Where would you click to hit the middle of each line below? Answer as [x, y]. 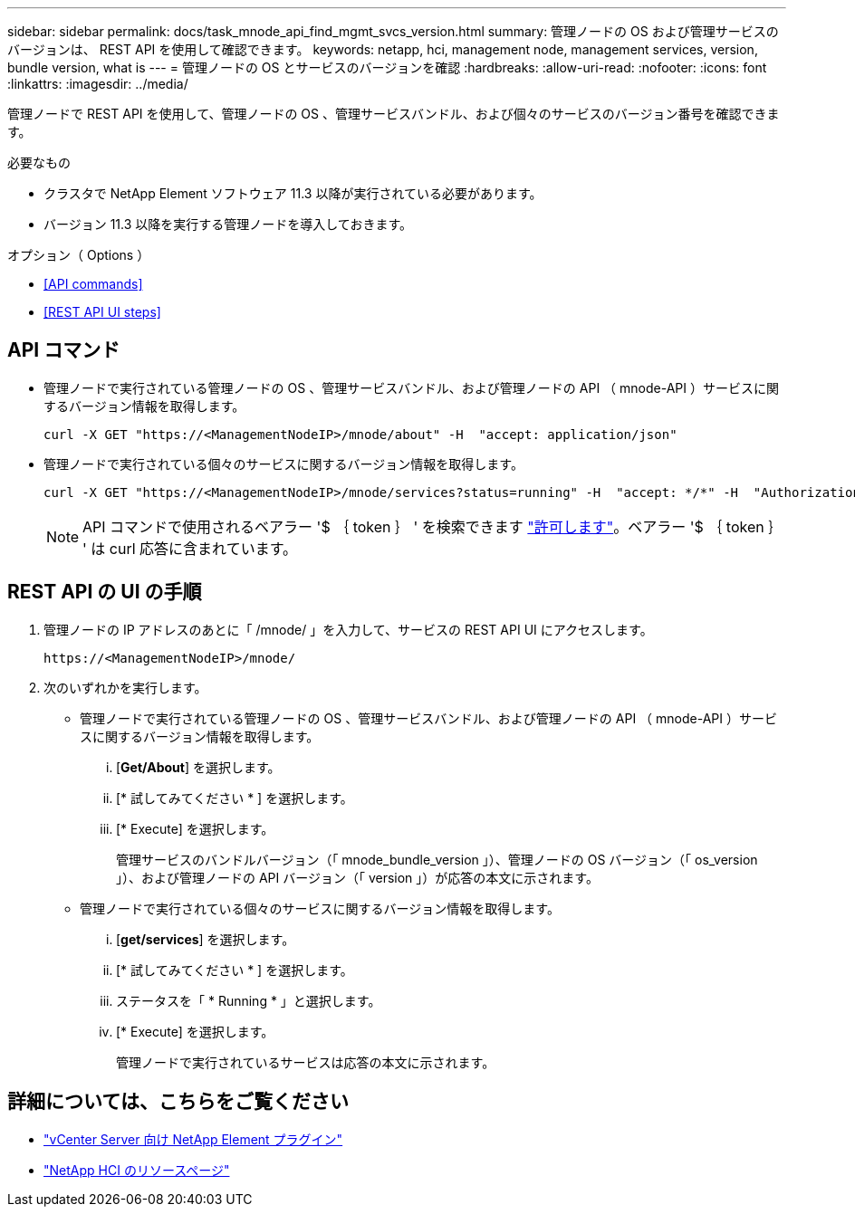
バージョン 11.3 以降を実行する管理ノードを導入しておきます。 [228, 224]
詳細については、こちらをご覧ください [178, 1102]
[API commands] [93, 284]
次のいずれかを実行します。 [125, 687]
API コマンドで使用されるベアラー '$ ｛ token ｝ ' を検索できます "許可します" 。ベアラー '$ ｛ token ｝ [433, 526]
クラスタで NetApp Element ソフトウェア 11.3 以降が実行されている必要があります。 [293, 193]
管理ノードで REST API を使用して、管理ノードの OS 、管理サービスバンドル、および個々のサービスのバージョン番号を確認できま [394, 114]
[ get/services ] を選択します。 [206, 939]
